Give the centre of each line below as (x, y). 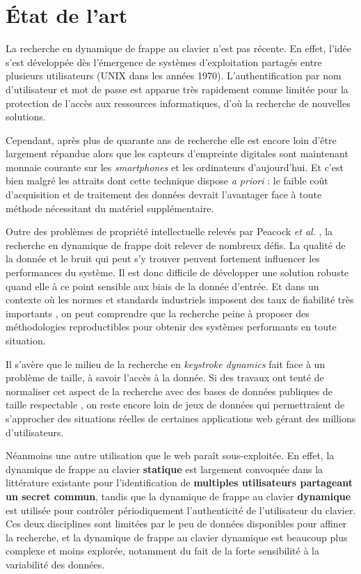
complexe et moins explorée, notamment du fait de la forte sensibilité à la (162, 551)
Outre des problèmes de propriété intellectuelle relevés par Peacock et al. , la (169, 231)
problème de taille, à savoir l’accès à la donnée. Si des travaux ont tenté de (165, 377)
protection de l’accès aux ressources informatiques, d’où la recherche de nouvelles (178, 103)
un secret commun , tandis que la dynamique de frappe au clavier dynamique (178, 496)
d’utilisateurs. (35, 432)
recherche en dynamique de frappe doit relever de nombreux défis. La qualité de (176, 245)
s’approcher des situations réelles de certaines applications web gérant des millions (181, 418)
